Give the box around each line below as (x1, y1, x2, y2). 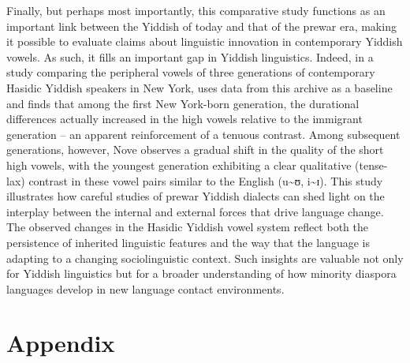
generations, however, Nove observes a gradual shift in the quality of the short (6, 141, 384, 158)
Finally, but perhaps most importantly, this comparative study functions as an (6, 2, 386, 18)
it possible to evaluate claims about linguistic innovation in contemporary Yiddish (6, 33, 403, 50)
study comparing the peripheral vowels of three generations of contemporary (6, 64, 375, 80)
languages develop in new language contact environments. (6, 280, 285, 297)
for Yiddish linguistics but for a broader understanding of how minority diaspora (6, 265, 397, 282)
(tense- (355, 156, 388, 173)
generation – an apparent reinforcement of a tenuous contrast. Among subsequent (6, 125, 401, 142)
